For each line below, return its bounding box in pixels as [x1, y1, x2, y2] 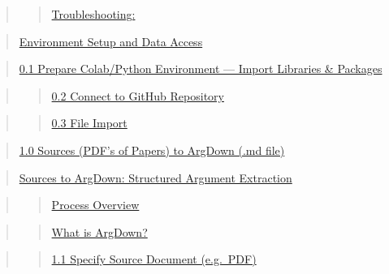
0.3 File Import [51, 114, 128, 131]
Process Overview [51, 196, 140, 213]
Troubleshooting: [51, 6, 136, 22]
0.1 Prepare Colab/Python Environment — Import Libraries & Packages [19, 60, 383, 77]
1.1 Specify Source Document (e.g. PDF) [51, 250, 257, 268]
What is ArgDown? [51, 223, 148, 240]
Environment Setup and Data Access [19, 32, 203, 49]
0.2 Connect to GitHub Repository [51, 87, 224, 104]
